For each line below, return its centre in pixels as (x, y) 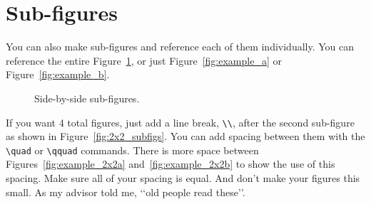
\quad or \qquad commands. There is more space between (132, 150)
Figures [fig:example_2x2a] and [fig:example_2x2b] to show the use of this (171, 164)
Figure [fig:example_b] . (58, 74)
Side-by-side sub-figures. (87, 98)
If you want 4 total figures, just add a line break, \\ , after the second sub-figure (180, 122)
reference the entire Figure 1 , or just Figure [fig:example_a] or (144, 60)
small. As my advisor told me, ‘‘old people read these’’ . (126, 192)
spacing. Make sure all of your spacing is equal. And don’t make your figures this (183, 178)
